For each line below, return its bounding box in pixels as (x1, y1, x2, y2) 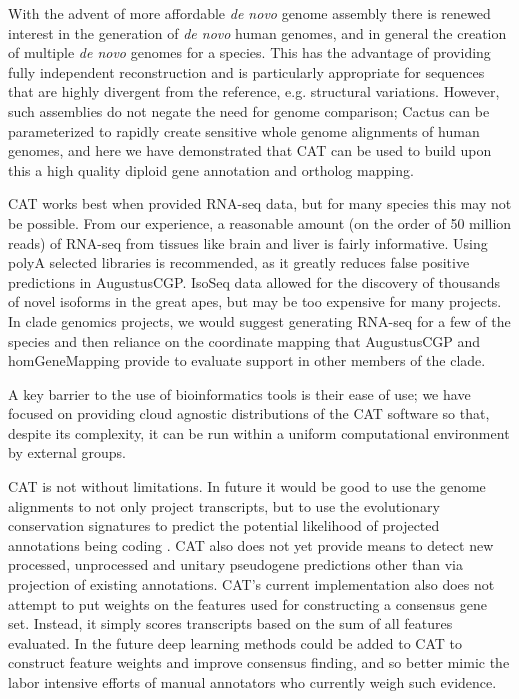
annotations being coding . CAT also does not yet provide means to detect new (8, 534, 494, 555)
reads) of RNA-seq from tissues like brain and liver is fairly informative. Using (8, 232, 488, 253)
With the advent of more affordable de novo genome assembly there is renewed (8, 3, 491, 23)
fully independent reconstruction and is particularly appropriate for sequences (8, 61, 485, 82)
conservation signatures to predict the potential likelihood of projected (8, 515, 440, 536)
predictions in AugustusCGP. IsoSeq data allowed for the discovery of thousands (8, 271, 501, 292)
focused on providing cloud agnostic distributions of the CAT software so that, (8, 403, 490, 424)
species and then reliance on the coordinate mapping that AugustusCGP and (8, 330, 481, 351)
